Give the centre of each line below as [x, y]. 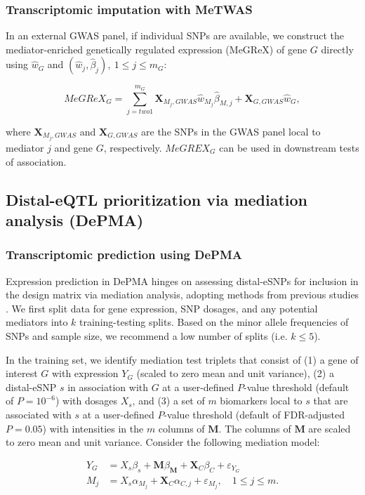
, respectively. [133, 148]
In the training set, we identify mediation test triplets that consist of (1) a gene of [182, 359]
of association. [36, 161]
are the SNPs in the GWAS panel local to [231, 131]
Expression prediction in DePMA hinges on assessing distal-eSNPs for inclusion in [182, 280]
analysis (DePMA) [75, 220]
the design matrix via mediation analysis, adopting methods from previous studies [182, 295]
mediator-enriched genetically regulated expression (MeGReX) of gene [157, 49]
